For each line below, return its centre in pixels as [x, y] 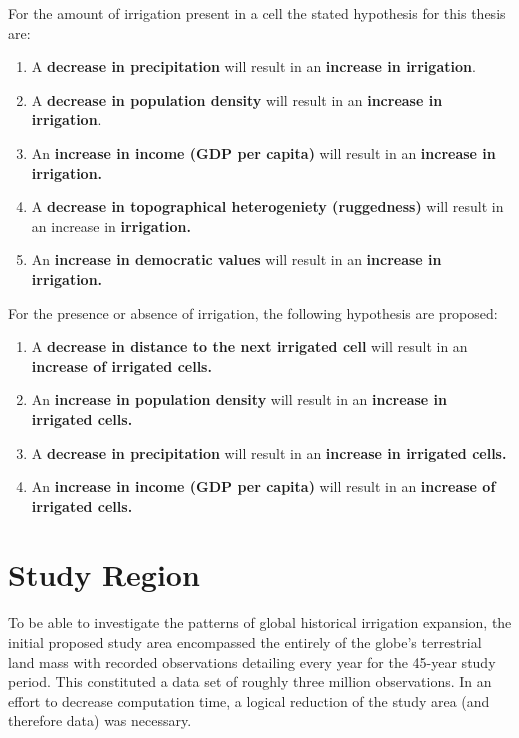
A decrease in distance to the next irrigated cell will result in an [249, 346]
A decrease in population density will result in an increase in [237, 99]
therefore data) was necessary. [100, 720]
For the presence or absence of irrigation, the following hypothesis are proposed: [253, 312]
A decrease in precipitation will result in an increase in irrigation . [253, 66]
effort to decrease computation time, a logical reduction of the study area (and [249, 700]
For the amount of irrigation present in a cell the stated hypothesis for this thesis [257, 13]
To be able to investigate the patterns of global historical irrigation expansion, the [260, 622]
